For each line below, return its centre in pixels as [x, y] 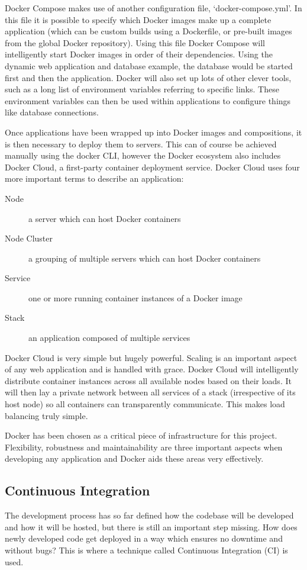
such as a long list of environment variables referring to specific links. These [142, 89]
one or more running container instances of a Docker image [135, 297]
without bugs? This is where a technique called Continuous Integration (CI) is [146, 550]
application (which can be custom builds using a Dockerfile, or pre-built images [148, 31]
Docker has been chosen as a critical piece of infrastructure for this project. [141, 435]
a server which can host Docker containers [105, 218]
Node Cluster [29, 238]
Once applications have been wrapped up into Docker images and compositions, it [153, 132]
